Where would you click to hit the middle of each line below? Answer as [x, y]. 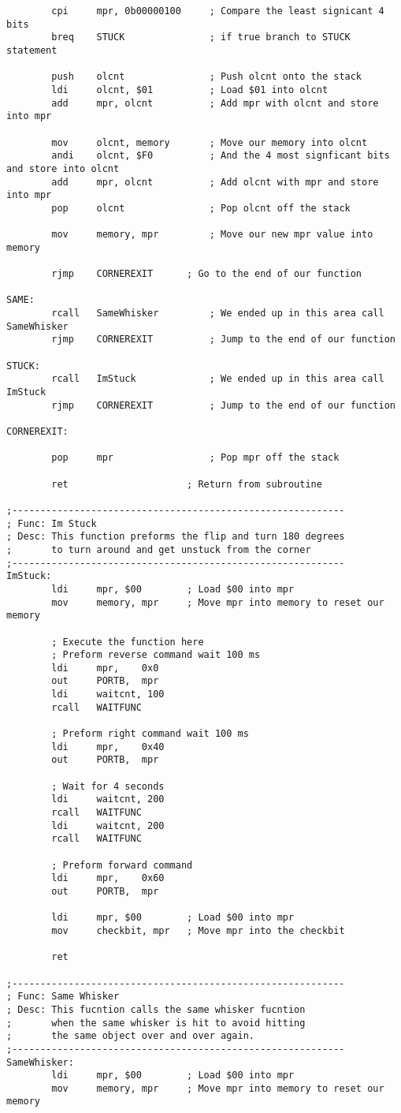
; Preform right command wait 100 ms [150, 734]
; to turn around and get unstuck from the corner [159, 549]
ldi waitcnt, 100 [108, 695]
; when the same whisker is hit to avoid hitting [156, 1023]
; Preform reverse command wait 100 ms [156, 655]
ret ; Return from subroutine [187, 484]
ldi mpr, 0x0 [105, 668]
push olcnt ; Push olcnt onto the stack [207, 77]
